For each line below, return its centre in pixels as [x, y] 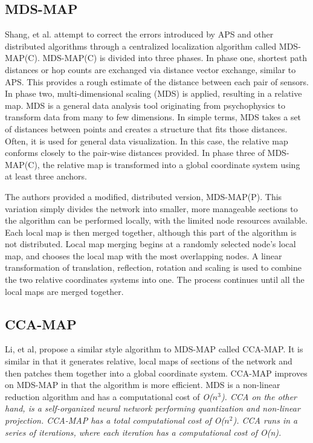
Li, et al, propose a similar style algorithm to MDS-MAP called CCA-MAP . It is [154, 349]
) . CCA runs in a [265, 420]
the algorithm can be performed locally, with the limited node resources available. [156, 220]
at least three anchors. [46, 176]
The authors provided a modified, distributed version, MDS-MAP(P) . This [144, 196]
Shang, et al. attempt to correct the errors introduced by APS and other [139, 34]
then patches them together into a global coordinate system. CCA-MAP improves [156, 373]
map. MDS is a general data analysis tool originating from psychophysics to [145, 105]
